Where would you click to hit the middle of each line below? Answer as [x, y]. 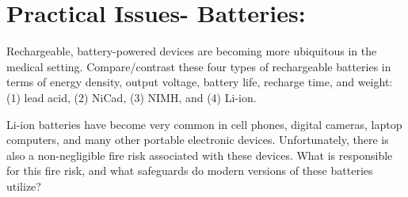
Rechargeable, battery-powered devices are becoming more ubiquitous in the [192, 51]
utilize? [24, 186]
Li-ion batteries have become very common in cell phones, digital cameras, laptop [204, 124]
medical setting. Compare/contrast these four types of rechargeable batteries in [199, 66]
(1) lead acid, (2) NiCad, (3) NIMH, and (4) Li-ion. [132, 97]
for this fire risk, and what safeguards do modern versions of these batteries [190, 170]
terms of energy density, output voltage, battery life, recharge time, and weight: [200, 82]
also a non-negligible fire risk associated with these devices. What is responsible [200, 155]
